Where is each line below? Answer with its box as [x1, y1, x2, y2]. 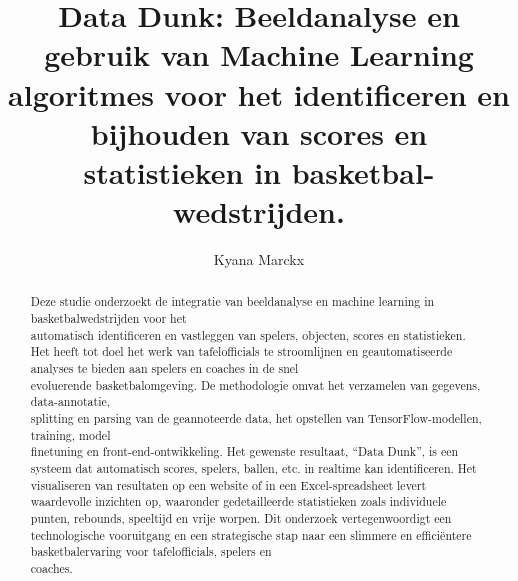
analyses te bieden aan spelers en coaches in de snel [30, 360, 299, 377]
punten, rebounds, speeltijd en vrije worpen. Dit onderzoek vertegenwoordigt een [30, 509, 452, 526]
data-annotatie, [30, 393, 111, 410]
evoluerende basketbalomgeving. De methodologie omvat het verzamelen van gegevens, [30, 376, 481, 393]
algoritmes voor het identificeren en [8, 73, 510, 114]
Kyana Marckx [213, 249, 305, 270]
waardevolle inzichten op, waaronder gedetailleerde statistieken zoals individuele [30, 493, 447, 510]
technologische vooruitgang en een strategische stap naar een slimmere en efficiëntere [30, 526, 472, 543]
